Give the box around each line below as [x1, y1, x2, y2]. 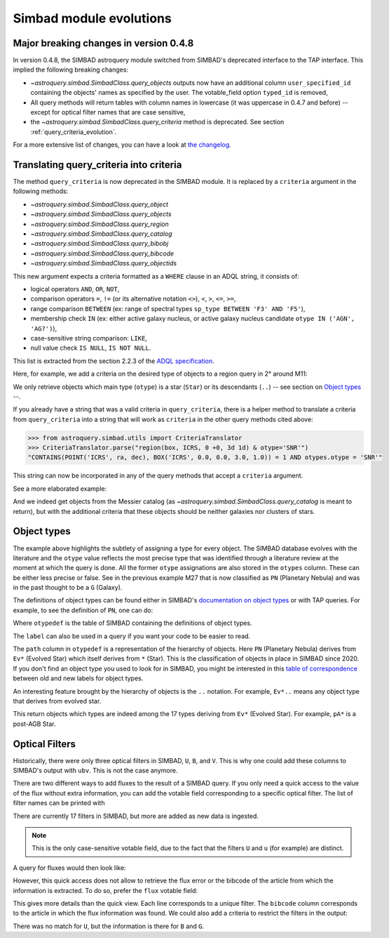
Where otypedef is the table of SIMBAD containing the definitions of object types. [13, 619, 252, 628]
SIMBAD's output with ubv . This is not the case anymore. [13, 766, 178, 775]
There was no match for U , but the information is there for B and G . [13, 922, 205, 930]
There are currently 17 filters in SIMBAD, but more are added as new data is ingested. [13, 812, 259, 820]
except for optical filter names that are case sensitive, [30, 108, 186, 117]
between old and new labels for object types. [13, 674, 144, 682]
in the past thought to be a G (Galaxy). [13, 583, 123, 592]
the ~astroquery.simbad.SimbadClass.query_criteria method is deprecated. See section [30, 118, 285, 126]
